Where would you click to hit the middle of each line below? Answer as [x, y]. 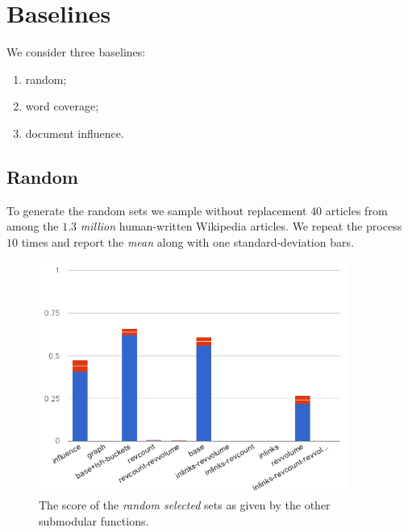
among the [33, 226]
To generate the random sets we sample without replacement [157, 210]
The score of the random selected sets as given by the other [185, 505]
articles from [356, 210]
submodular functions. [94, 520]
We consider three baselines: [76, 52]
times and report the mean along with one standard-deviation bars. [187, 241]
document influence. [75, 133]
